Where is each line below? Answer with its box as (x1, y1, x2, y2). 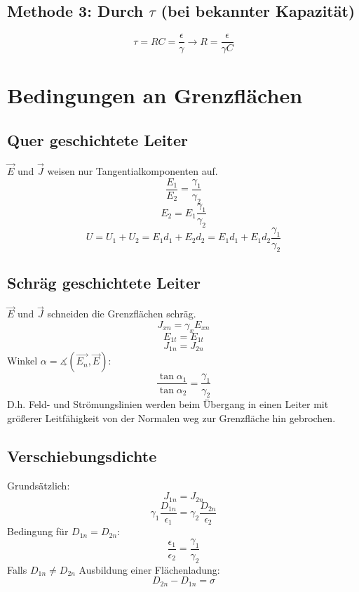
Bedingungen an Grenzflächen (7, 81, 303, 110)
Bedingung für (7, 524, 69, 539)
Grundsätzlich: (7, 478, 70, 492)
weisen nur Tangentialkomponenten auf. (47, 164, 218, 178)
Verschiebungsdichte (7, 445, 157, 466)
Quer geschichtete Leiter (7, 129, 188, 151)
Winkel (7, 353, 38, 368)
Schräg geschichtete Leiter (7, 272, 201, 294)
